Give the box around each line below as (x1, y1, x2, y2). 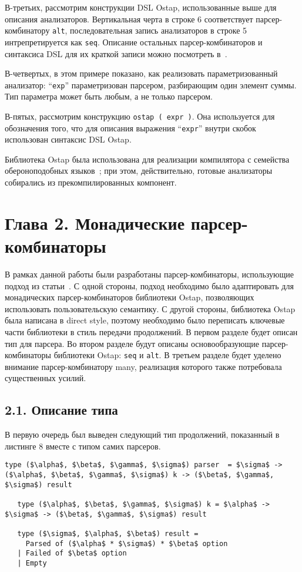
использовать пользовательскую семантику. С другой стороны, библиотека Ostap (5, 302, 296, 315)
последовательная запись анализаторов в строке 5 (70, 24, 247, 37)
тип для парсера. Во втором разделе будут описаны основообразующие (5, 337, 260, 349)
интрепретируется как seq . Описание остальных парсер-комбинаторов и (5, 35, 263, 48)
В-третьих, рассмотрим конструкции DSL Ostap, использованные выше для (5, 1, 277, 13)
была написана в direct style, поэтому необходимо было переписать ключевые (5, 314, 285, 326)
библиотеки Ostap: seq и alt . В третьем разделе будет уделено (53, 349, 281, 361)
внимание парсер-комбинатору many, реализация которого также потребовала (5, 360, 282, 372)
